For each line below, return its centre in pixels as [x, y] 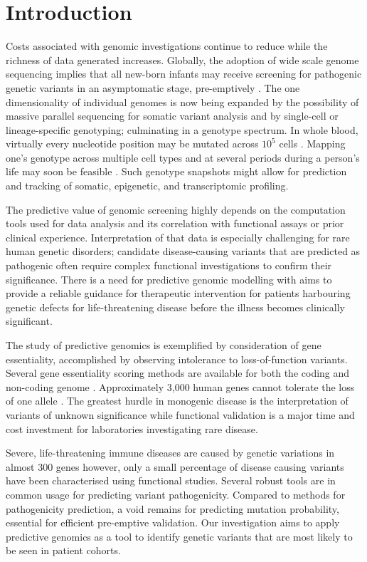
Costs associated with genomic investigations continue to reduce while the [167, 46]
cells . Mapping [312, 144]
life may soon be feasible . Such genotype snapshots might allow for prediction [176, 171]
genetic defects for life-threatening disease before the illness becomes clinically [175, 307]
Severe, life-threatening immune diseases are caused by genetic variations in [170, 453]
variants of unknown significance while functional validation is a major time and [180, 414]
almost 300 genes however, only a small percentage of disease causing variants [175, 466]
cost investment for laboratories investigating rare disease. [132, 428]
